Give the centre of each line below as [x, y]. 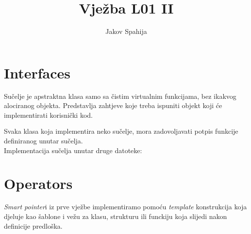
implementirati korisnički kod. [48, 115]
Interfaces [37, 72]
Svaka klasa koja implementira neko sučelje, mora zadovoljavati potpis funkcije [121, 131]
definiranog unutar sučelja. [43, 141]
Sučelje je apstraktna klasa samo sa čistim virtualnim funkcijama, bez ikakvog [120, 96]
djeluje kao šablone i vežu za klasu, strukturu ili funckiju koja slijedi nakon [116, 216]
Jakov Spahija [126, 31]
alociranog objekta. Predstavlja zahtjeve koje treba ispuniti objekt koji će [113, 105]
